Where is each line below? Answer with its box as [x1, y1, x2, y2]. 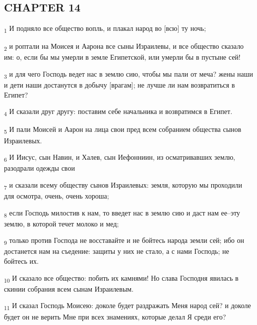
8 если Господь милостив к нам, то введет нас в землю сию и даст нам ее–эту [4, 207, 240, 219]
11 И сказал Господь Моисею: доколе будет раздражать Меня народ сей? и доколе [4, 300, 251, 312]
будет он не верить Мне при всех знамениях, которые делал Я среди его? [4, 311, 226, 322]
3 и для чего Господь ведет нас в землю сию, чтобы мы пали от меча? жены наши [4, 69, 253, 80]
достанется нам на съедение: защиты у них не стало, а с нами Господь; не [4, 246, 229, 256]
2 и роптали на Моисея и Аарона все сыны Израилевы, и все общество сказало [4, 41, 244, 53]
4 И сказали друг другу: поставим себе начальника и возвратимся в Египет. [4, 106, 233, 118]
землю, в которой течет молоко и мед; [4, 218, 119, 228]
